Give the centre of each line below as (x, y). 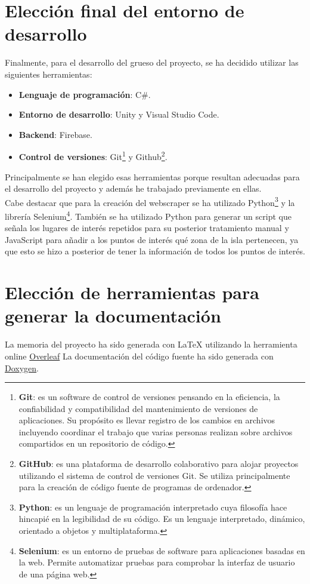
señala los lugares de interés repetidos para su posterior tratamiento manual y (147, 228)
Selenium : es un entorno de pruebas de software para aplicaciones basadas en (162, 550)
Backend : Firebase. (55, 134)
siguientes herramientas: (49, 74)
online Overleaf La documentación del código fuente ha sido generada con (139, 356)
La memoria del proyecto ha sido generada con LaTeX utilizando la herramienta (151, 344)
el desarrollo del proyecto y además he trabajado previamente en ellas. (133, 188)
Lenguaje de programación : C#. (85, 94)
